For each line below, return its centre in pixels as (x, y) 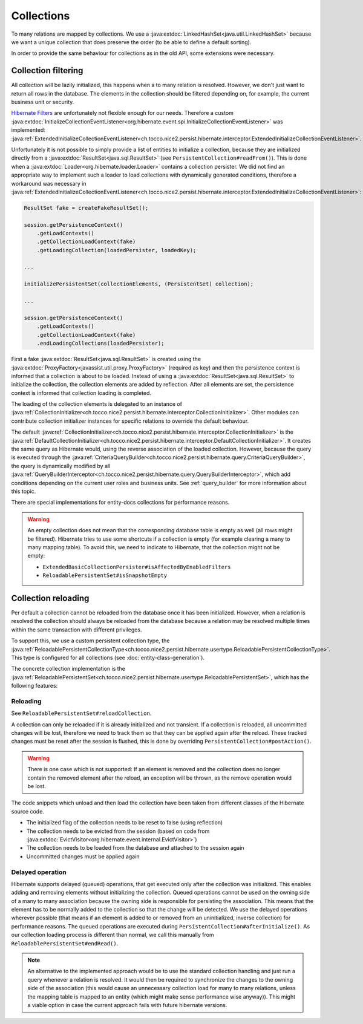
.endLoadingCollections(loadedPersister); (100, 344)
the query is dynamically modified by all (61, 466)
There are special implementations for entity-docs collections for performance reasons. (120, 503)
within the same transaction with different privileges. (77, 630)
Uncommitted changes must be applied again (83, 856)
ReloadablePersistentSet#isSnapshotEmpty (105, 576)
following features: (34, 686)
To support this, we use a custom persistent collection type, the (90, 641)
